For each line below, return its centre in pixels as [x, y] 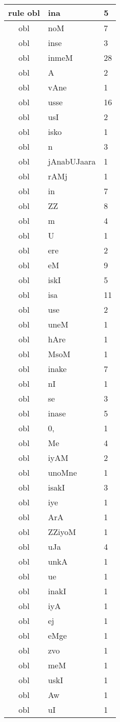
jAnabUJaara [72, 161]
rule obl [24, 13]
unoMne [63, 472]
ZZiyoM [62, 532]
